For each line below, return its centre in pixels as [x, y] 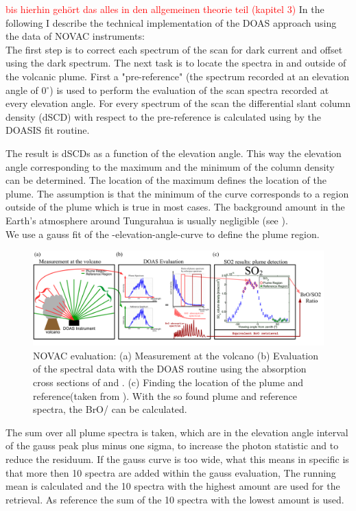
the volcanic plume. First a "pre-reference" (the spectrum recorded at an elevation [178, 76]
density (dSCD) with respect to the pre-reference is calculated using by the [163, 116]
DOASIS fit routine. [48, 130]
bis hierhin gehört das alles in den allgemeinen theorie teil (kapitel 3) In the [165, 9]
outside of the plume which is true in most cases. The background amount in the [175, 207]
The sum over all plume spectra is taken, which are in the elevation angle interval [177, 432]
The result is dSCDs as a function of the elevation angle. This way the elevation [174, 153]
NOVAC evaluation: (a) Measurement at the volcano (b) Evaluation [176, 355]
